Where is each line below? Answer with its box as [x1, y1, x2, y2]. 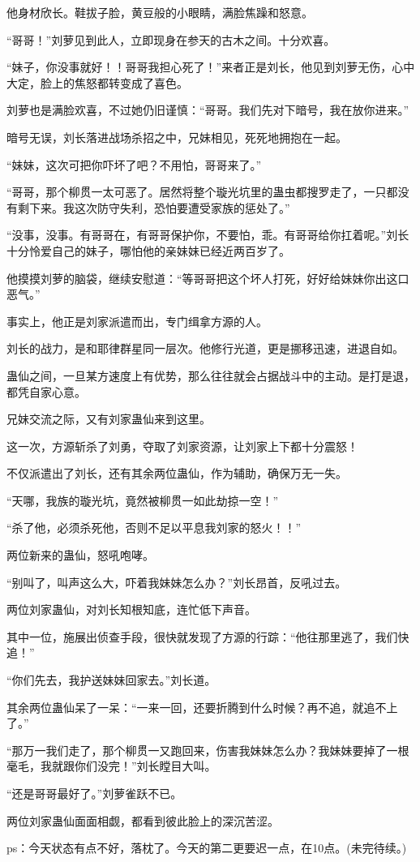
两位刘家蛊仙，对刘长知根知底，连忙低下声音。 [6, 601, 256, 618]
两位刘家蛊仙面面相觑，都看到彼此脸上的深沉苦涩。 [6, 812, 279, 829]
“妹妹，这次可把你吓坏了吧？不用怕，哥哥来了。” [6, 156, 262, 173]
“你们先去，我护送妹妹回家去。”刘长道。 [6, 671, 216, 688]
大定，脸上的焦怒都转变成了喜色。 [6, 74, 188, 91]
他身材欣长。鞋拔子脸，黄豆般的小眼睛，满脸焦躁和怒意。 [6, 4, 313, 20]
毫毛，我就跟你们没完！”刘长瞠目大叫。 [6, 757, 216, 774]
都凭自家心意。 [6, 383, 86, 400]
